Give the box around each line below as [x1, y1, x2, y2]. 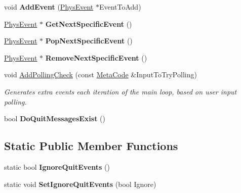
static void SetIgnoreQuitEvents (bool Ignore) [4, 178, 156, 189]
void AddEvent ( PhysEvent [4, 2, 94, 12]
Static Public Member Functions [4, 138, 178, 154]
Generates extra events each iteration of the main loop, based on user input [4, 86, 237, 96]
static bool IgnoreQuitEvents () [4, 161, 110, 172]
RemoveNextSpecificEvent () [45, 52, 147, 63]
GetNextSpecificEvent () [45, 18, 132, 29]
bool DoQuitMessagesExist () [4, 113, 106, 124]
